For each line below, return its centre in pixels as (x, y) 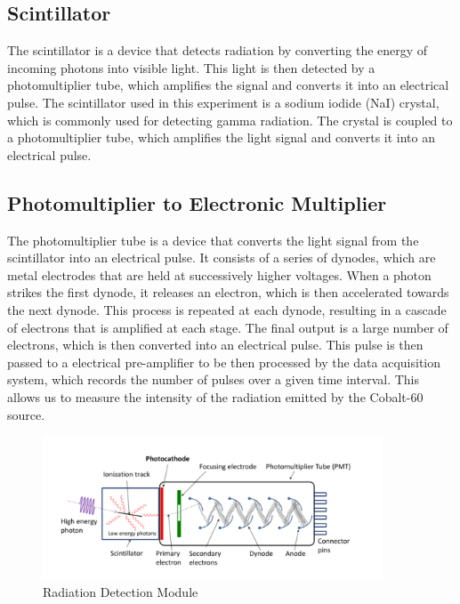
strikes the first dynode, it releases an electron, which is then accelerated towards (228, 292)
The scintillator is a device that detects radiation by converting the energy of (218, 50)
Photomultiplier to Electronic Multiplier (197, 202)
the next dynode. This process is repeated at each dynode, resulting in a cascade (227, 309)
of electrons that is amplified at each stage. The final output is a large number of (228, 327)
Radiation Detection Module (121, 591)
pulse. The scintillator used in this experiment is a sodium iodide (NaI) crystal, (223, 102)
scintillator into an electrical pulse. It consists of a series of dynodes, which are (222, 258)
